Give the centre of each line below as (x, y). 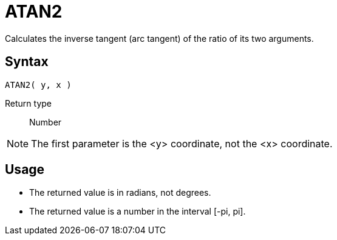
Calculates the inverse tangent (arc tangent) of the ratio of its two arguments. (159, 38)
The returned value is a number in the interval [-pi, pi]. (138, 212)
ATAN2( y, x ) (38, 85)
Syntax (27, 62)
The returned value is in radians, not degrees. (120, 193)
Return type (28, 103)
